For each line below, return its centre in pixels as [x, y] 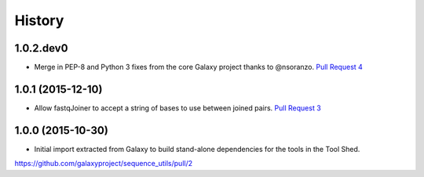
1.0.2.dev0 [41, 48]
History [39, 20]
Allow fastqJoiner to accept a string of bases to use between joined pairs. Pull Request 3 [177, 108]
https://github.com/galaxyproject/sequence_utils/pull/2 [104, 164]
